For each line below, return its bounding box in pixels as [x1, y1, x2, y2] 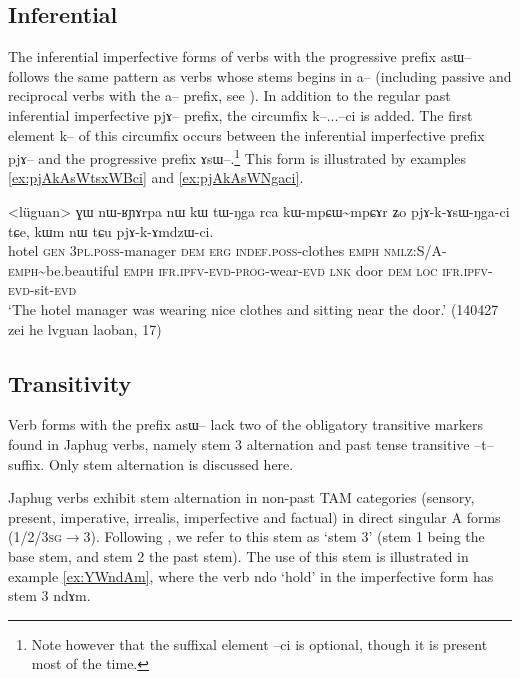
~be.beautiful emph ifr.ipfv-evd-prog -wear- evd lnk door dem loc [38, 259, 438, 280]
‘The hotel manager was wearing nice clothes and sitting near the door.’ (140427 [8, 298, 499, 319]
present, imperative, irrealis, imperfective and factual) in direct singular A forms [8, 506, 501, 527]
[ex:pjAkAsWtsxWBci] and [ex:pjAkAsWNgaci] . [8, 167, 304, 188]
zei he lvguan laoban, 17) [8, 318, 162, 339]
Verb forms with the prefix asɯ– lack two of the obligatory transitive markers [8, 414, 484, 435]
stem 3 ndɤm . [8, 585, 91, 606]
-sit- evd [29, 279, 77, 300]
